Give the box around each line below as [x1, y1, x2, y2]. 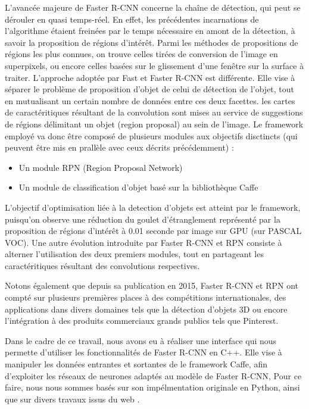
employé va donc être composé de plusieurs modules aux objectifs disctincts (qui [5, 129, 298, 142]
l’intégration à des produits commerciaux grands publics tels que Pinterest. [5, 314, 279, 327]
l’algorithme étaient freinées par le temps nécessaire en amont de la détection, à [5, 24, 295, 37]
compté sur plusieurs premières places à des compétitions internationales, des [5, 291, 286, 304]
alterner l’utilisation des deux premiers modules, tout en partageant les [5, 248, 264, 260]
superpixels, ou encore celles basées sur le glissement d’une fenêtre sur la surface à [5, 59, 304, 71]
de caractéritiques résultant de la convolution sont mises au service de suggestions [5, 106, 303, 118]
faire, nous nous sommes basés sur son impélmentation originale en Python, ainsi [5, 381, 300, 394]
